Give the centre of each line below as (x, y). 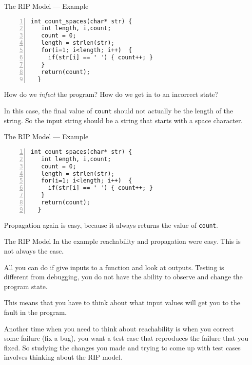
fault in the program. (35, 312)
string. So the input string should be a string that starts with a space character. (124, 120)
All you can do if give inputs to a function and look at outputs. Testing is (114, 267)
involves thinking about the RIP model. (63, 357)
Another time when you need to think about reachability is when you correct (119, 328)
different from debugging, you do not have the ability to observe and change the (123, 277)
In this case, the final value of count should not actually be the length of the (119, 111)
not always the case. (34, 251)
